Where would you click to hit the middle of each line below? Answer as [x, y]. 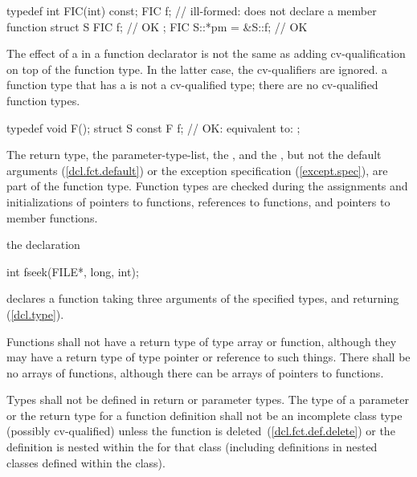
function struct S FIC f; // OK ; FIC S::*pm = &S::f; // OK [157, 26]
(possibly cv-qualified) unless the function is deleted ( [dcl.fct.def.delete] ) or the [201, 431]
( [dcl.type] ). [35, 314]
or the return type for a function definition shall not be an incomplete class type [204, 415]
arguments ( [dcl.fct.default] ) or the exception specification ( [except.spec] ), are [197, 170]
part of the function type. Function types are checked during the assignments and [207, 186]
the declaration [43, 245]
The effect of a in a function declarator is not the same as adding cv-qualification [206, 53]
